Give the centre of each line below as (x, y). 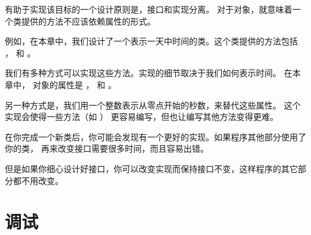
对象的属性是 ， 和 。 (74, 84)
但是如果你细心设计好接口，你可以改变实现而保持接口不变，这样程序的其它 (151, 168)
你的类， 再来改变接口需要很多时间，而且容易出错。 (107, 148)
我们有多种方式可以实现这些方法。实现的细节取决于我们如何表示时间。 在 (149, 73)
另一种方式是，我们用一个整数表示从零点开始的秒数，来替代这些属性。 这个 (153, 105)
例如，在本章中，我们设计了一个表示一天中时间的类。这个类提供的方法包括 (151, 41)
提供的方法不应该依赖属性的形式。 (88, 21)
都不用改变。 (38, 180)
